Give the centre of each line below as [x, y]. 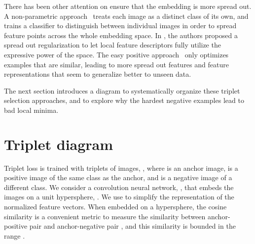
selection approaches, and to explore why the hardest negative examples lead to [124, 100]
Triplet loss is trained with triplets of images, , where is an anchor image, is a [121, 168]
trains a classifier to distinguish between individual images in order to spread [120, 25]
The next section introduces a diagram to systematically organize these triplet [122, 90]
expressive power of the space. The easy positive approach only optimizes [116, 54]
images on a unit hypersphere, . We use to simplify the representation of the [119, 197]
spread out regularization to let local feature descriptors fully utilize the [112, 45]
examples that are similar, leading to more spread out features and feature [116, 64]
